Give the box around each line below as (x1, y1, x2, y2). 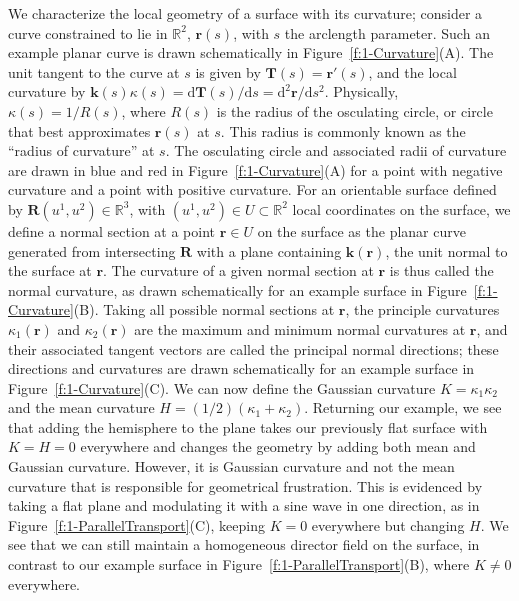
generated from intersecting (8, 240, 176, 261)
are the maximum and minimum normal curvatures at (134, 318, 466, 339)
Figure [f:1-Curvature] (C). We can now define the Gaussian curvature (8, 377, 436, 398)
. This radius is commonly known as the (220, 120, 466, 141)
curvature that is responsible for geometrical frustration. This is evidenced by (8, 475, 483, 496)
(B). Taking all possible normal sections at (73, 299, 335, 320)
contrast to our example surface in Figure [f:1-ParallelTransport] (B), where (8, 554, 470, 575)
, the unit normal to (385, 240, 508, 261)
